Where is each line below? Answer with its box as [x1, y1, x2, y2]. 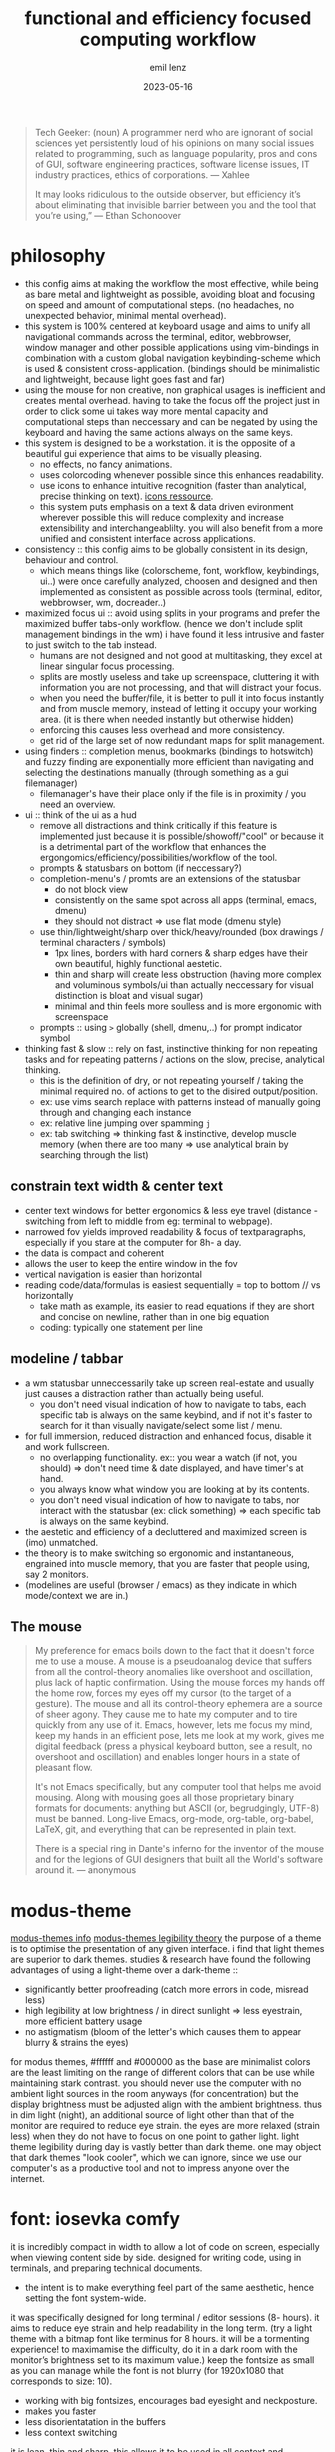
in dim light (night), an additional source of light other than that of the [10, 2109, 295, 2121]
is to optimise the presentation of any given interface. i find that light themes [10, 1943, 325, 1955]
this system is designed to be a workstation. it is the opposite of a [24, 437, 296, 449]
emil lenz [149, 61, 187, 73]
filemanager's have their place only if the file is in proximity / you [39, 787, 307, 799]
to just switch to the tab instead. [24, 638, 158, 651]
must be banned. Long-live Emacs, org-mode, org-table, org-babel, [34, 1813, 314, 1825]
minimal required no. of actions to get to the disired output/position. [39, 1085, 318, 1097]
